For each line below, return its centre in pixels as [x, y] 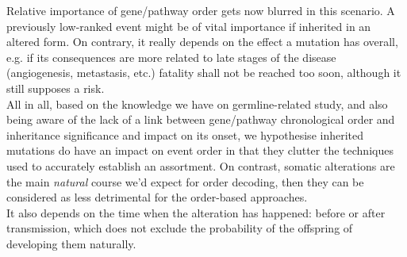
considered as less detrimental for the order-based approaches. [157, 197]
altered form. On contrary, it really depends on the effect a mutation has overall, [202, 42]
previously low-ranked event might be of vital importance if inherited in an [189, 26]
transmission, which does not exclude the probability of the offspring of [180, 228]
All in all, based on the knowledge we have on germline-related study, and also [197, 104]
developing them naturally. [71, 243]
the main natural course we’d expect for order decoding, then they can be [185, 181]
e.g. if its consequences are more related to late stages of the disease [171, 57]
